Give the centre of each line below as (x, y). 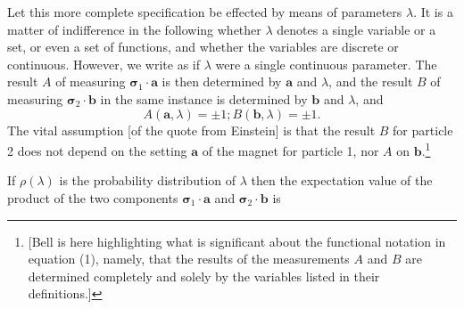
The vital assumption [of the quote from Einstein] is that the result (191, 130)
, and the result (371, 81)
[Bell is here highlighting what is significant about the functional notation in (237, 241)
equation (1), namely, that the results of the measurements (189, 259)
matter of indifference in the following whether (134, 29)
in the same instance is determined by (204, 98)
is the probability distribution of (148, 180)
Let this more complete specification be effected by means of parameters (205, 12)
